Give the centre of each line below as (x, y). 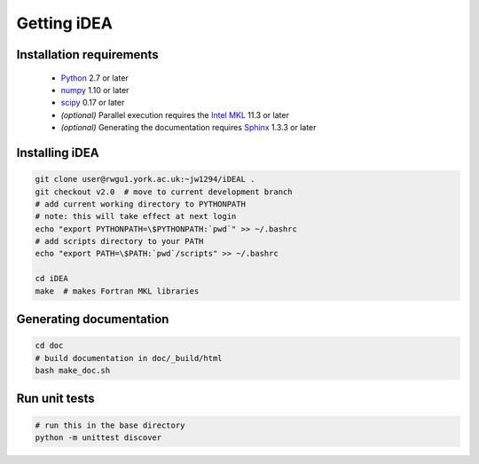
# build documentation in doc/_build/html (129, 358)
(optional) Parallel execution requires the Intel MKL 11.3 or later (175, 114)
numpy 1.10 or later (95, 90)
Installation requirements (87, 55)
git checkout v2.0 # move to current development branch (164, 192)
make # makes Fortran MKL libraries (117, 291)
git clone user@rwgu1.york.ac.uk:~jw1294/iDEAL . (145, 179)
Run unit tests (55, 399)
